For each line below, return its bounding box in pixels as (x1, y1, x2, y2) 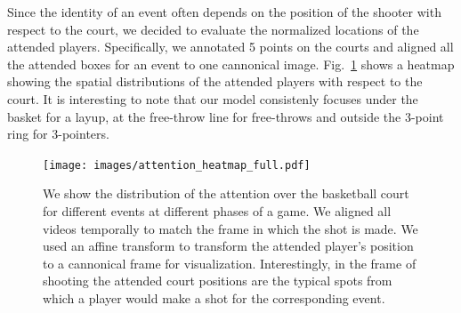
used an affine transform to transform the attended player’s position (43, 237, 414, 255)
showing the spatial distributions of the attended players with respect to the (7, 72, 423, 91)
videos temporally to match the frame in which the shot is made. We (43, 219, 418, 237)
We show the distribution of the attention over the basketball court (43, 184, 409, 203)
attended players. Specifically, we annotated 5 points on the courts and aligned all (7, 37, 454, 56)
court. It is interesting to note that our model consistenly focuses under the (7, 89, 418, 108)
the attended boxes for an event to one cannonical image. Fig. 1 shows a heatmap (7, 54, 455, 73)
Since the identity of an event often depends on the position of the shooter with (7, 3, 441, 20)
